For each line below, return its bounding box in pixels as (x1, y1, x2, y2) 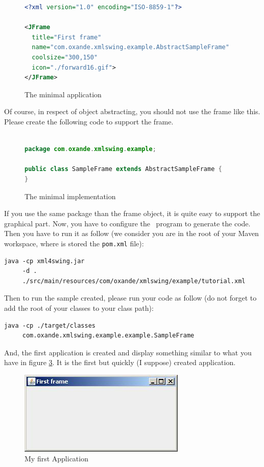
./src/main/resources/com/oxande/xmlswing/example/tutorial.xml (22, 277, 246, 285)
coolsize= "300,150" (32, 53, 98, 61)
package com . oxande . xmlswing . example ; (25, 145, 156, 153)
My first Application (25, 453, 88, 464)
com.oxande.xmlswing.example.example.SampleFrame (22, 332, 195, 339)
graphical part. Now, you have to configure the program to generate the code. (4, 218, 251, 228)
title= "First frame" (32, 33, 102, 41)
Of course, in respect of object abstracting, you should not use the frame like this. (4, 106, 260, 117)
